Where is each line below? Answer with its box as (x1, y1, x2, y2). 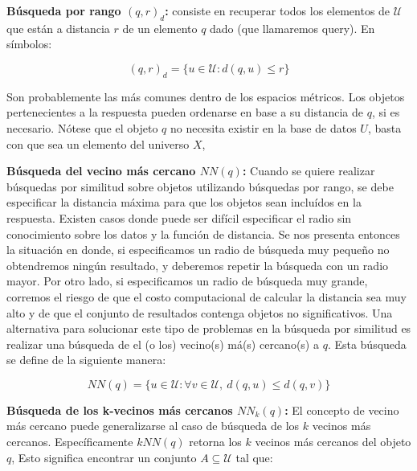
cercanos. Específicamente (6, 433, 133, 450)
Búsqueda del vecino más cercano (6, 162, 196, 179)
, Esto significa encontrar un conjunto (11, 448, 197, 465)
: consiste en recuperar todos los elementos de (165, 2, 390, 18)
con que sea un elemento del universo (6, 135, 190, 152)
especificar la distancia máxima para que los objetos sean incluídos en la (6, 194, 362, 211)
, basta (367, 119, 402, 136)
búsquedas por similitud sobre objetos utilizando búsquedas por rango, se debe (6, 178, 394, 195)
